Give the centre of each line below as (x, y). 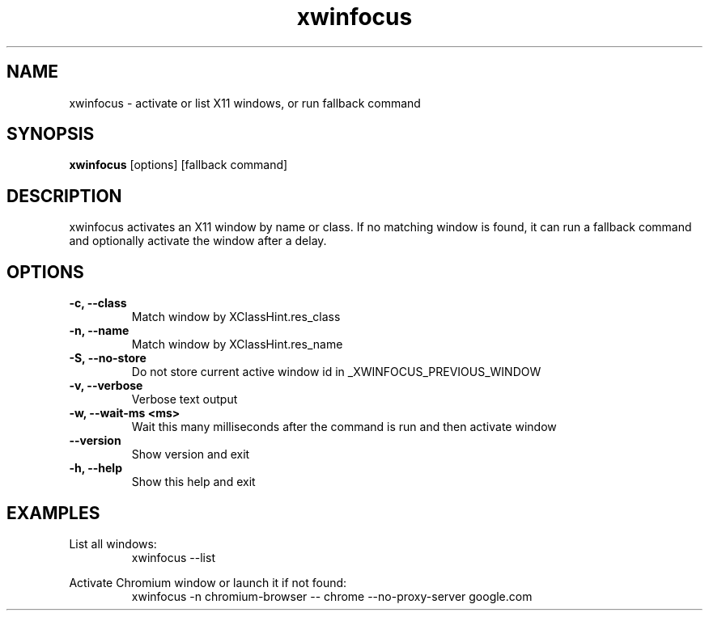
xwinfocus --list (173, 557)
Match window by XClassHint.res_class (236, 317)
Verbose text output (185, 399)
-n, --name (99, 331)
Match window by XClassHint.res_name (237, 344)
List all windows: (113, 543)
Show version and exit (191, 454)
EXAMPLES (53, 513)
